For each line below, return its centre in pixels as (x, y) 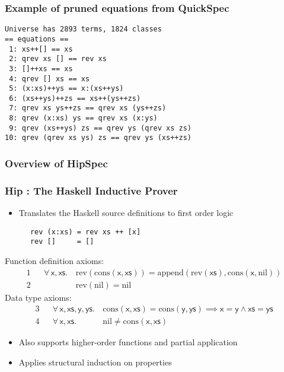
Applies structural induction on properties (95, 362)
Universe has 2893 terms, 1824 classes (83, 29)
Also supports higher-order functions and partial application (128, 342)
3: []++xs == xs (41, 69)
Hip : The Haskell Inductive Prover (91, 190)
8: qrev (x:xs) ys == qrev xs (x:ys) (83, 118)
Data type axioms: (38, 297)
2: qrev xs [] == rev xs (58, 59)
